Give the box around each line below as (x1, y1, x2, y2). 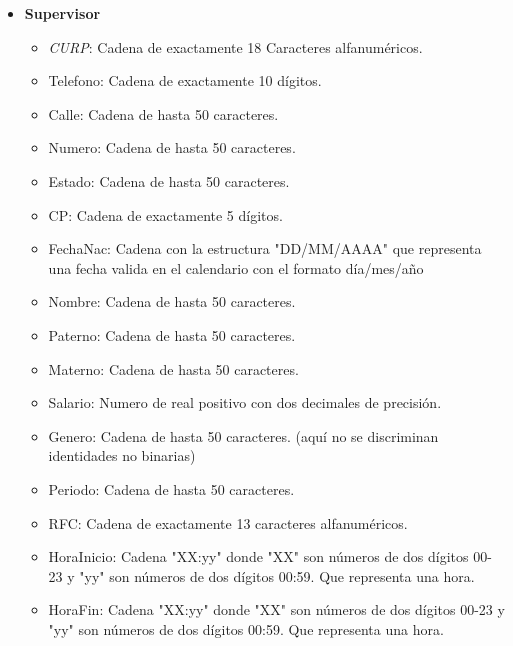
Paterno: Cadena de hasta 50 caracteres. (48, 324, 296, 345)
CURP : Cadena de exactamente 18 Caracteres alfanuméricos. (48, 36, 423, 57)
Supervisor (24, 3, 101, 23)
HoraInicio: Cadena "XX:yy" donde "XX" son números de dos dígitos (48, 546, 469, 567)
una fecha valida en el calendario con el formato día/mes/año (48, 257, 424, 278)
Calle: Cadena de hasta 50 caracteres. (48, 103, 279, 124)
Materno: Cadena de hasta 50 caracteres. (48, 358, 299, 379)
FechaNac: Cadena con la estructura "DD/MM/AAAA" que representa (48, 238, 482, 259)
